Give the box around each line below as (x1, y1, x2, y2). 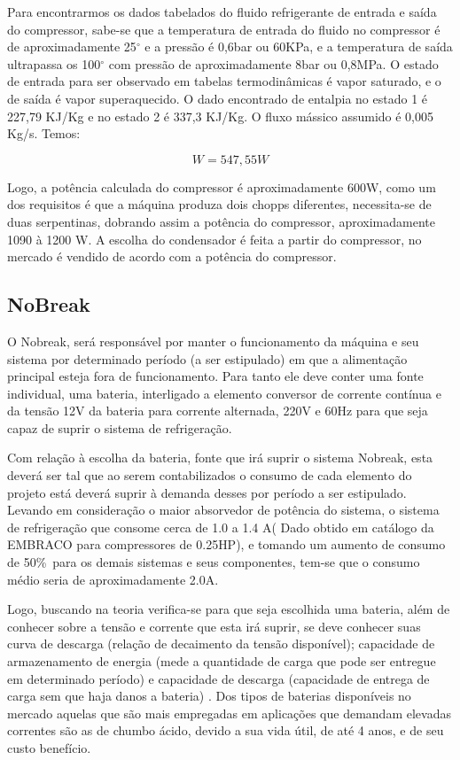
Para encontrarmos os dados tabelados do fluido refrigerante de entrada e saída (7, 3, 437, 20)
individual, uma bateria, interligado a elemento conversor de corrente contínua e (7, 384, 441, 402)
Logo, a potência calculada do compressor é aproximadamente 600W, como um (7, 177, 436, 196)
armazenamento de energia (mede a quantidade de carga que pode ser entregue (7, 652, 436, 671)
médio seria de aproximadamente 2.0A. (7, 570, 219, 588)
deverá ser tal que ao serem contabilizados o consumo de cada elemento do (7, 466, 412, 485)
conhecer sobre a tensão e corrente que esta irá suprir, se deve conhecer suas (7, 617, 421, 635)
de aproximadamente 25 (7, 37, 136, 56)
